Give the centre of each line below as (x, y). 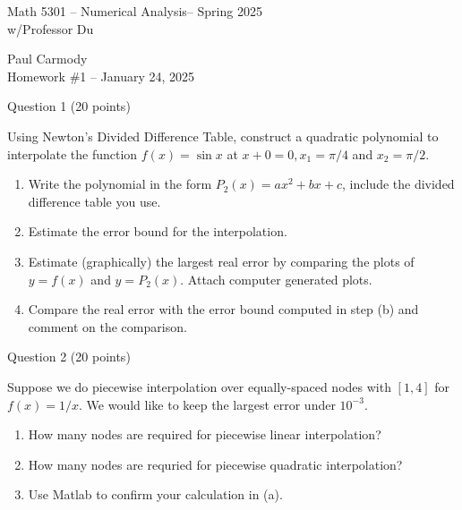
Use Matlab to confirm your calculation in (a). (155, 494)
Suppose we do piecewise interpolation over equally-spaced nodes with (199, 386)
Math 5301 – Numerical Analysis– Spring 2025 (135, 11)
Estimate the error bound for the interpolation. (158, 231)
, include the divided (398, 184)
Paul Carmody (47, 59)
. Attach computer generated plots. (276, 279)
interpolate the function (73, 153)
